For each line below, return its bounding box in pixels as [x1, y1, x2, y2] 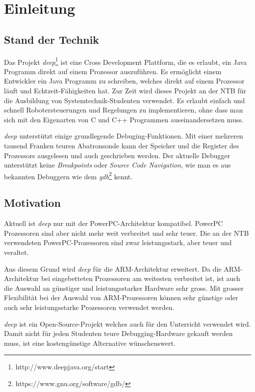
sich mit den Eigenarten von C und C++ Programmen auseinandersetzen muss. [4, 114, 244, 124]
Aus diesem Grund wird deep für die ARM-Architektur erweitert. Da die [4, 263, 222, 274]
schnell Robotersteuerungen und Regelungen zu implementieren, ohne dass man [4, 105, 243, 115]
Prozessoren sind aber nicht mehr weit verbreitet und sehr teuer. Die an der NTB [4, 227, 249, 238]
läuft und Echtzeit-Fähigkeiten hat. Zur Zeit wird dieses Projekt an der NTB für [4, 85, 246, 96]
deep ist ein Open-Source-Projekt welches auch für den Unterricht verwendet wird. [4, 318, 251, 329]
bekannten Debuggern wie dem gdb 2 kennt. [4, 169, 133, 181]
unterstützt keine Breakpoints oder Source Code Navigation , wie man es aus [4, 160, 231, 170]
